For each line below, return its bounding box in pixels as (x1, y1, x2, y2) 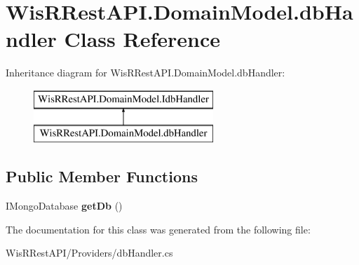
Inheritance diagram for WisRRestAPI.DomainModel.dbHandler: (6, 65, 285, 80)
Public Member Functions (6, 165, 198, 187)
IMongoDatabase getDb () (6, 198, 123, 213)
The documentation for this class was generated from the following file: (6, 222, 311, 236)
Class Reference (64, 25, 220, 53)
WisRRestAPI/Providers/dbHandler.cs (6, 245, 173, 260)
